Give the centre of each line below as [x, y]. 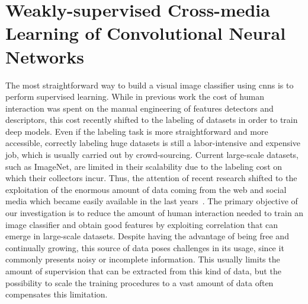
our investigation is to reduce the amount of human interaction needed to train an [155, 213]
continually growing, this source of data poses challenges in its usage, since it [145, 247]
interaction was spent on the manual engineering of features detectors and [139, 108]
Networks [45, 56]
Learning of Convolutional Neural [146, 33]
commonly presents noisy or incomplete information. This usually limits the [143, 259]
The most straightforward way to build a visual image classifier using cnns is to [150, 85]
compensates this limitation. [57, 294]
